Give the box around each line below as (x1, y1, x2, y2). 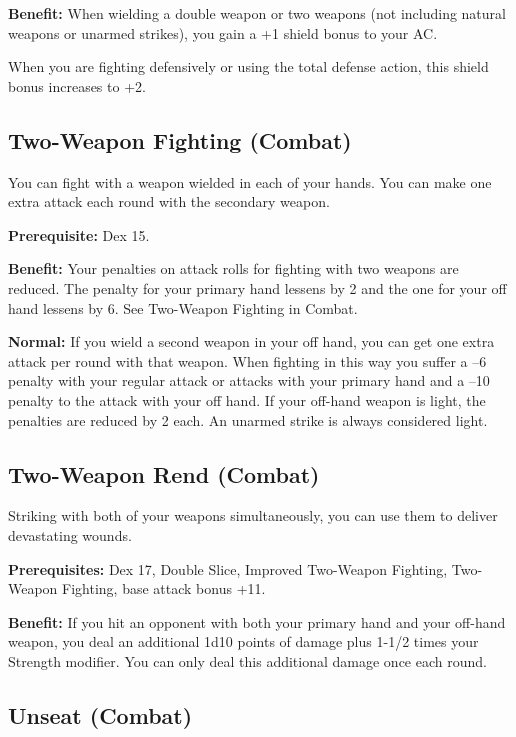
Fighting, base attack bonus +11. (62, 578, 266, 599)
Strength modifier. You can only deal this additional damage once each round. (8, 650, 487, 671)
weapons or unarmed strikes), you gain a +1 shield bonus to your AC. (8, 22, 438, 43)
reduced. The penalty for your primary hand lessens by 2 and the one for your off (8, 277, 507, 298)
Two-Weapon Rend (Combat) (8, 458, 320, 489)
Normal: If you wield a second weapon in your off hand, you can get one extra (8, 331, 495, 352)
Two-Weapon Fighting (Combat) (8, 124, 352, 155)
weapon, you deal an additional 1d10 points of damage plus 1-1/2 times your (8, 631, 479, 652)
